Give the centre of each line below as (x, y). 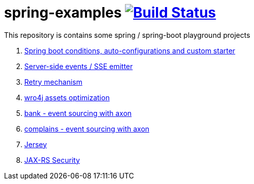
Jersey (36, 144)
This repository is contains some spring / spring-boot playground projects (127, 35)
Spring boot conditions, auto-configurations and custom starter (130, 50)
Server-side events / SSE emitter (79, 66)
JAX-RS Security (52, 160)
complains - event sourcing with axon (87, 129)
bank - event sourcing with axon (78, 113)
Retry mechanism (53, 82)
